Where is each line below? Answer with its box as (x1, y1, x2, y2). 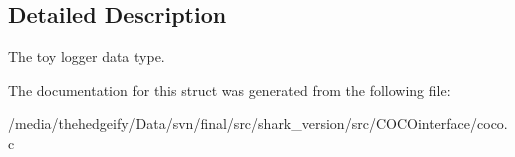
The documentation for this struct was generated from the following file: (8, 79, 451, 100)
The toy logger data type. (8, 46, 165, 67)
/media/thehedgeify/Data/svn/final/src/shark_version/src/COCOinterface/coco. (8, 113, 508, 134)
